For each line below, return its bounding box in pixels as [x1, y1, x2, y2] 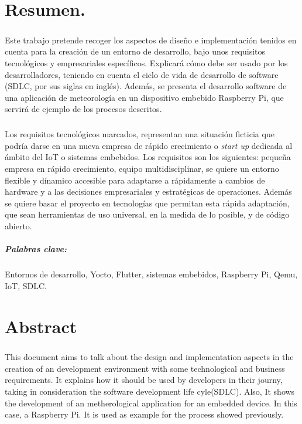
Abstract [5, 314, 77, 338]
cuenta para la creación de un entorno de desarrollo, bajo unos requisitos [5, 45, 266, 57]
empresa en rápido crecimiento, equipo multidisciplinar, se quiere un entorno [5, 162, 279, 175]
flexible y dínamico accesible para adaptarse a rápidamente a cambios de [5, 174, 265, 186]
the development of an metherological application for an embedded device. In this [5, 396, 297, 409]
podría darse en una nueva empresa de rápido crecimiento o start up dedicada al [5, 139, 293, 151]
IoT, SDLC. [5, 279, 47, 291]
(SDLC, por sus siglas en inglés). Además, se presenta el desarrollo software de [5, 80, 287, 92]
